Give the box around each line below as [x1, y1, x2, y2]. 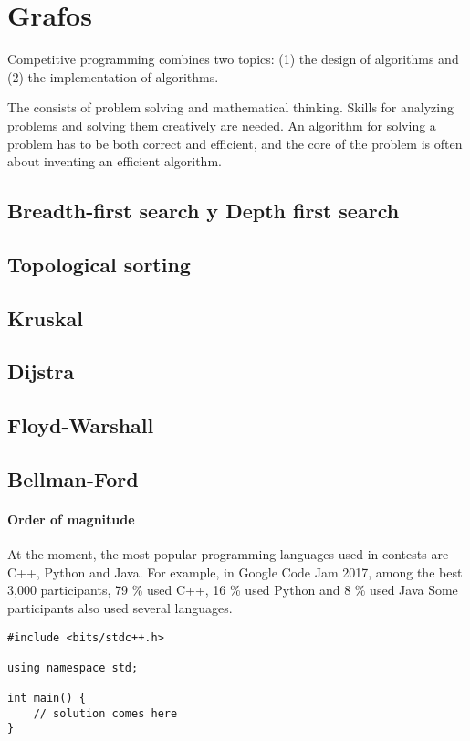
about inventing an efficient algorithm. [7, 152, 222, 171]
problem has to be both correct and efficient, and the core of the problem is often [7, 133, 463, 153]
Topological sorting [7, 249, 191, 278]
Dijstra [7, 357, 75, 386]
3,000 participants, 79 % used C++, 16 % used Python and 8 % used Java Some [7, 580, 458, 599]
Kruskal [7, 303, 84, 332]
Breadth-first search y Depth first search [7, 196, 400, 225]
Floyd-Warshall [7, 411, 154, 439]
